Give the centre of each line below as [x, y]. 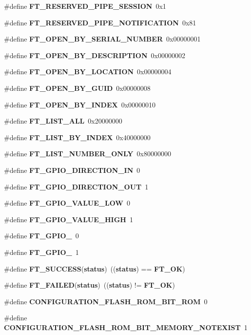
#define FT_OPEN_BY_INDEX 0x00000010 [80, 104]
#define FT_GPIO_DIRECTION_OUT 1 [76, 186]
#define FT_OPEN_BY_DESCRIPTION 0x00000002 [95, 55]
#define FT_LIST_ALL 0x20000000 [63, 121]
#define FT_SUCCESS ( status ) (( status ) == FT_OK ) [95, 268]
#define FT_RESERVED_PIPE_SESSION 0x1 [85, 6]
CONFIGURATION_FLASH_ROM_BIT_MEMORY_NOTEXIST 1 [126, 327]
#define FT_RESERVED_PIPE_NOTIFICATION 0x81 [100, 22]
